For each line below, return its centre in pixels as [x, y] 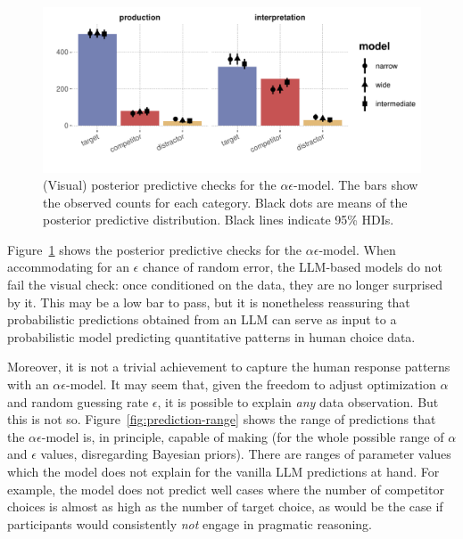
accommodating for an [68, 267]
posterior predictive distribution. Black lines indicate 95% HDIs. [219, 220]
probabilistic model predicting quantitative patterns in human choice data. [211, 336]
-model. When [357, 249]
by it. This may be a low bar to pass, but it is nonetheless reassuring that [209, 302]
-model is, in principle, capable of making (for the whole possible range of [243, 436]
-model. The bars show [356, 185]
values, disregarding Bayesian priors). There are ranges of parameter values [246, 454]
